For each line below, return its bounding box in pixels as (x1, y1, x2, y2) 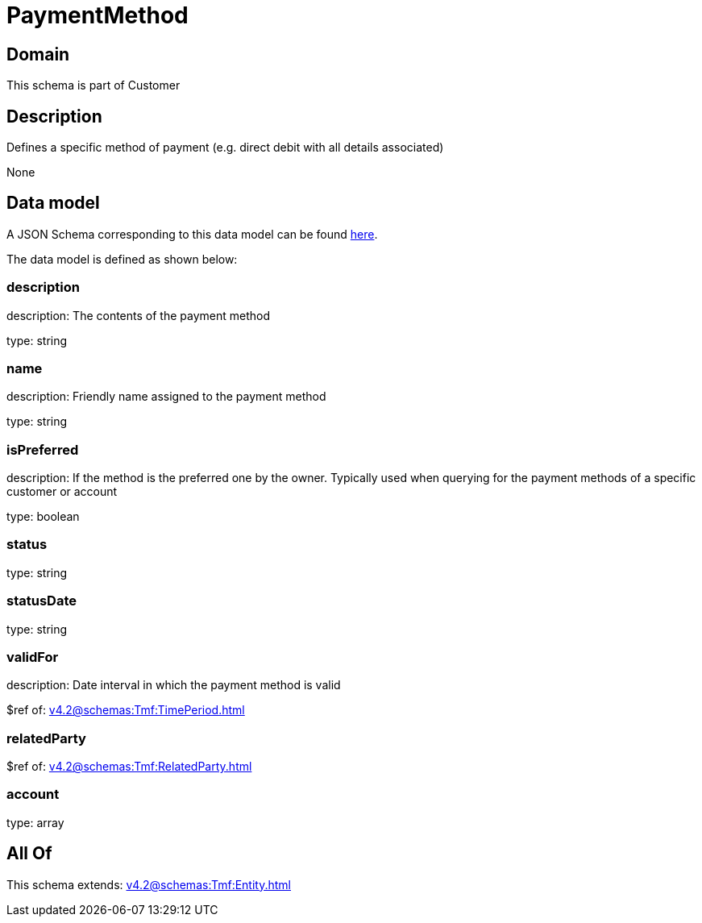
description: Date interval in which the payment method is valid (6, 678, 341, 692)
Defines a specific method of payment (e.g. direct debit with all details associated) (6, 140, 444, 155)
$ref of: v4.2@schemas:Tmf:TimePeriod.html (6, 703, 245, 717)
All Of (6, 843, 52, 864)
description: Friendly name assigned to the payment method (6, 389, 326, 404)
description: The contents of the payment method (6, 308, 270, 322)
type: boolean (6, 509, 80, 524)
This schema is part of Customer (6, 78, 181, 93)
